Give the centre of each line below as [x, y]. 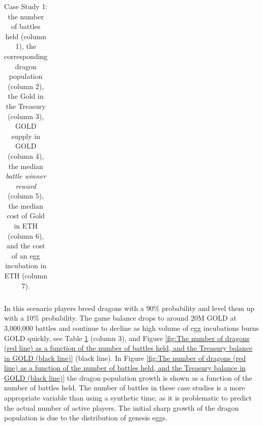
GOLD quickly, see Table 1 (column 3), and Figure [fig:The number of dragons [127, 338]
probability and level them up [208, 308]
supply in [26, 136]
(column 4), [26, 155]
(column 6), [26, 235]
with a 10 [19, 318]
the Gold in [26, 96]
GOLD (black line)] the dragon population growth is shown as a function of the [128, 377]
